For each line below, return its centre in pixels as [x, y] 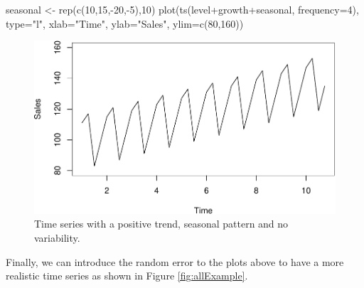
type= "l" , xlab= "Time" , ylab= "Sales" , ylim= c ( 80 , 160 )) [125, 23]
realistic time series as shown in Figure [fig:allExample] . [127, 276]
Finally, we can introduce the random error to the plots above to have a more [175, 261]
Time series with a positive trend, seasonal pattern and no [161, 224]
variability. [57, 237]
